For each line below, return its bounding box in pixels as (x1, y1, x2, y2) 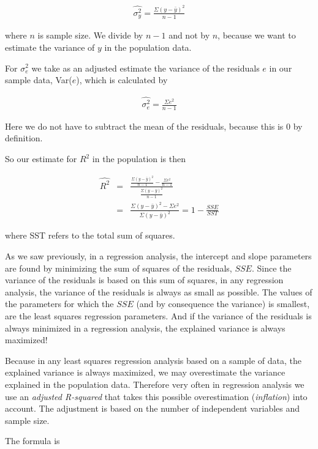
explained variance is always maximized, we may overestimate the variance (5, 366, 286, 379)
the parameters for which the (5, 297, 114, 310)
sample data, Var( (5, 73, 72, 86)
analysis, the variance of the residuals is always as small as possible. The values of (5, 285, 312, 298)
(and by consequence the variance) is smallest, (136, 297, 310, 310)
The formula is (5, 434, 60, 447)
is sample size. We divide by (37, 29, 143, 42)
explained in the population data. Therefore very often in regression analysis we (5, 377, 305, 390)
